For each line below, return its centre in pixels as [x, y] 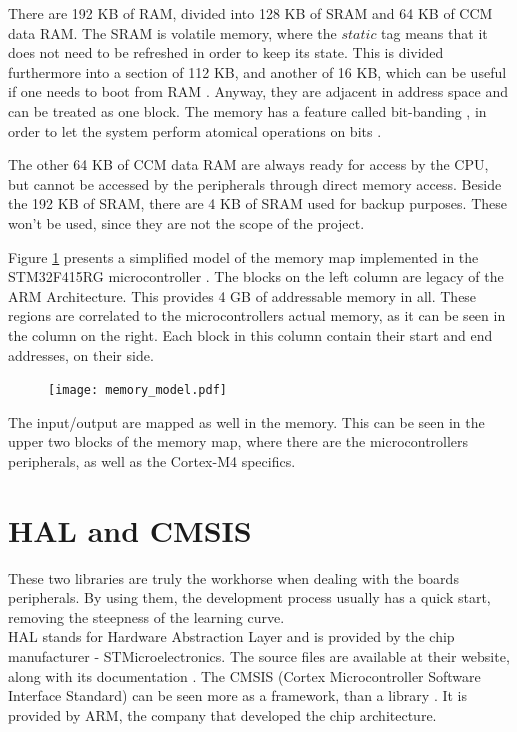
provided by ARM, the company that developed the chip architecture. [222, 714]
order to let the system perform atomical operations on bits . [195, 130]
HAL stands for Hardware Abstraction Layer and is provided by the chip [231, 636]
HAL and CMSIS [130, 529]
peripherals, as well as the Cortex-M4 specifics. [152, 460]
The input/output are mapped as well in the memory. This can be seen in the [246, 421]
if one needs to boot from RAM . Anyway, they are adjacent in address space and [258, 91]
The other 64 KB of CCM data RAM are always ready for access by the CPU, [248, 164]
